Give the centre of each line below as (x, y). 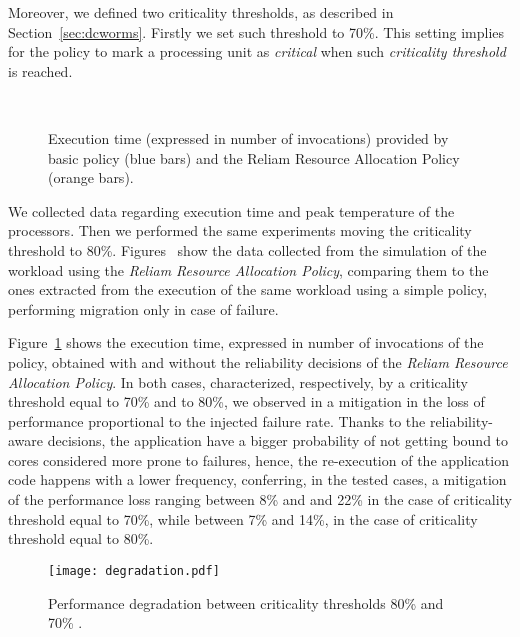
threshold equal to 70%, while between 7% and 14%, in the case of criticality (243, 518)
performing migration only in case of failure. (143, 308)
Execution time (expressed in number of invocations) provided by (248, 137)
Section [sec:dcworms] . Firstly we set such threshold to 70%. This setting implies (256, 31)
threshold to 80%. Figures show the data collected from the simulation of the (247, 249)
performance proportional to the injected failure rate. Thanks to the (217, 420)
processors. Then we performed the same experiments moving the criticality (240, 230)
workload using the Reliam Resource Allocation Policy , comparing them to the (248, 269)
